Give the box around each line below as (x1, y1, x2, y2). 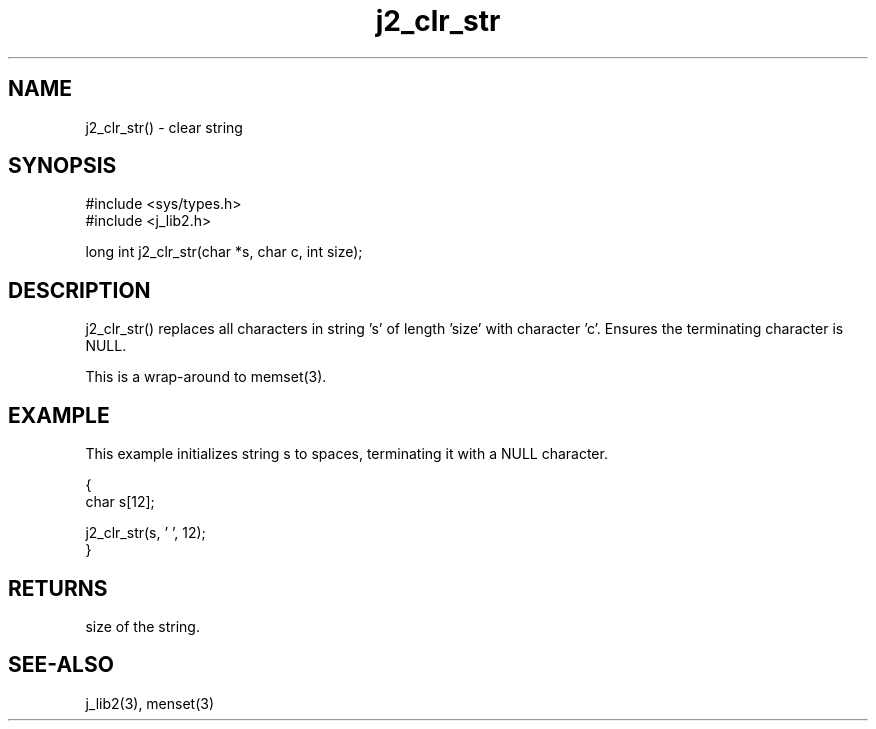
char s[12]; (85, 493, 155, 511)
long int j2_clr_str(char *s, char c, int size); (85, 243, 363, 261)
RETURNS (8, 575, 108, 601)
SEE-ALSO (8, 652, 114, 678)
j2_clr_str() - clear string (85, 118, 243, 136)
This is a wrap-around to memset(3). (85, 368, 327, 386)
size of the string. (85, 617, 200, 635)
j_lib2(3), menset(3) (85, 694, 215, 712)
